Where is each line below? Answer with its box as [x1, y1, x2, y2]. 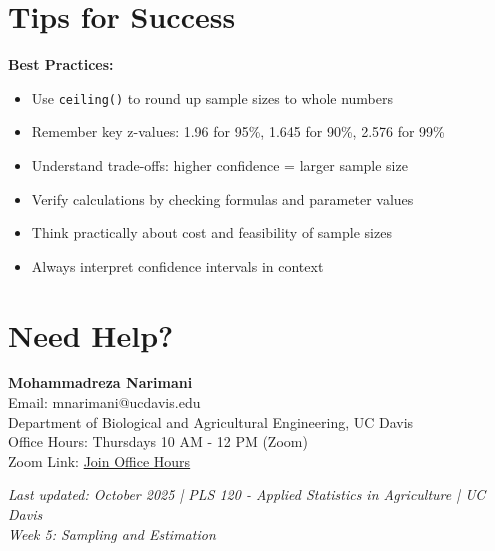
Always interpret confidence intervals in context [31, 255, 324, 276]
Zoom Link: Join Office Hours [8, 450, 191, 471]
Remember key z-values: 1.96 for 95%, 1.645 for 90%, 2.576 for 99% [31, 121, 445, 142]
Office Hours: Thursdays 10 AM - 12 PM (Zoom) [8, 431, 308, 452]
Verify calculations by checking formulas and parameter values [31, 188, 414, 209]
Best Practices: [8, 54, 114, 75]
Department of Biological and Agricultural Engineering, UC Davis [8, 411, 414, 432]
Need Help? [8, 314, 174, 355]
